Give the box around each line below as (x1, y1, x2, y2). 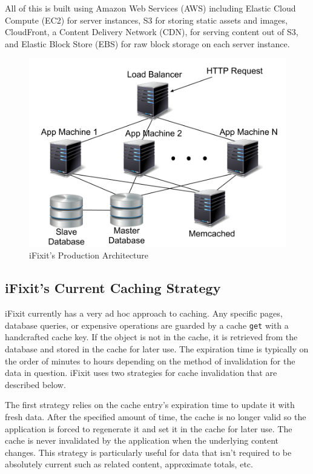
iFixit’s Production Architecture (29, 249, 149, 262)
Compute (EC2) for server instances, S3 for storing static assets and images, (5, 13, 288, 26)
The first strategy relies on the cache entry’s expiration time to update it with (5, 398, 295, 411)
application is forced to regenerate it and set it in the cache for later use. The (5, 422, 292, 435)
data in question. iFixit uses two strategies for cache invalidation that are (5, 366, 277, 379)
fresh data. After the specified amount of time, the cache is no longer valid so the (5, 410, 306, 423)
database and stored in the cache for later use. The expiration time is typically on (5, 343, 309, 355)
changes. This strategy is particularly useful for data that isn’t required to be (5, 446, 292, 458)
